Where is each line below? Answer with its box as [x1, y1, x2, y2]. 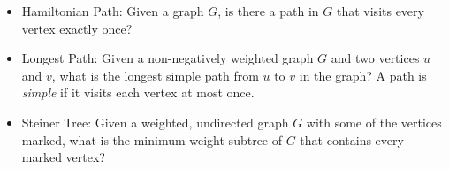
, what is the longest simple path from [51, 65, 259, 84]
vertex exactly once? [21, 19, 133, 37]
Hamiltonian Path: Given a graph [21, 2, 204, 19]
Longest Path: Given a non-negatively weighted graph [21, 49, 314, 67]
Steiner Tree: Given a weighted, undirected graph [21, 112, 289, 131]
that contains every [300, 130, 404, 149]
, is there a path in [217, 2, 319, 19]
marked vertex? [21, 148, 105, 166]
